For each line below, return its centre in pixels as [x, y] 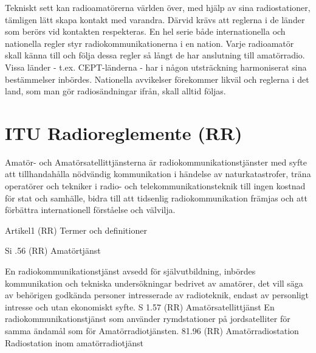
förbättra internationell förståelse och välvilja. [90, 210]
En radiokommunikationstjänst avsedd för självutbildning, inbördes [130, 271]
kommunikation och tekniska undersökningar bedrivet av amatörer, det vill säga [154, 283]
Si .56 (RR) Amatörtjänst [53, 250]
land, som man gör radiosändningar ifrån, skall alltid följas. [115, 91]
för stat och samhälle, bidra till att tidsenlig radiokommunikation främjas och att [156, 197]
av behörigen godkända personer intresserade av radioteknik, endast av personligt [157, 295]
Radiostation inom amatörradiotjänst [74, 342]
